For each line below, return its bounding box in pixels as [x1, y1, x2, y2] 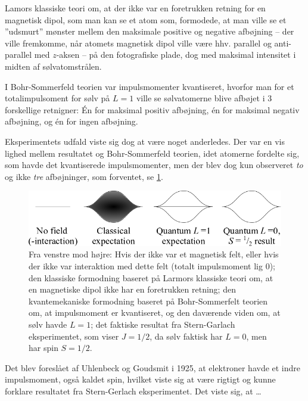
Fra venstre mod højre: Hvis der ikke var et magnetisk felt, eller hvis [29, 248, 279, 260]
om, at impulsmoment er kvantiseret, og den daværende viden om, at [29, 306, 281, 319]
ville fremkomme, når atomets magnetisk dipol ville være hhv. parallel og [5, 36, 272, 49]
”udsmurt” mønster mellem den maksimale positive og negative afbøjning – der [5, 25, 294, 38]
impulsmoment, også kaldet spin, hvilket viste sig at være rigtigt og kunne [5, 373, 276, 386]
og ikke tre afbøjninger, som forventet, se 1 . [5, 170, 163, 182]
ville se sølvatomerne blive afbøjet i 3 [136, 92, 272, 104]
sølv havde [29, 318, 67, 330]
